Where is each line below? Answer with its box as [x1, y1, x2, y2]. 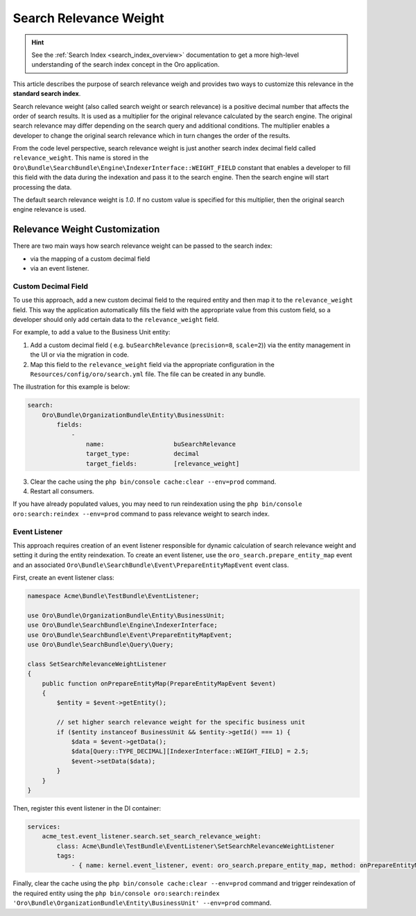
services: [27, 822, 61, 831]
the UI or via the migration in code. [30, 350, 130, 359]
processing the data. [12, 183, 72, 191]
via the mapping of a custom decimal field [30, 254, 150, 263]
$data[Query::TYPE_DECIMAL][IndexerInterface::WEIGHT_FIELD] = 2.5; [71, 747, 309, 756]
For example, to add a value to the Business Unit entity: [12, 328, 171, 337]
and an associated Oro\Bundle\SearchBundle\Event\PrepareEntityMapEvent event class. [12, 561, 289, 569]
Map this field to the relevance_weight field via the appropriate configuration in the [30, 360, 275, 368]
